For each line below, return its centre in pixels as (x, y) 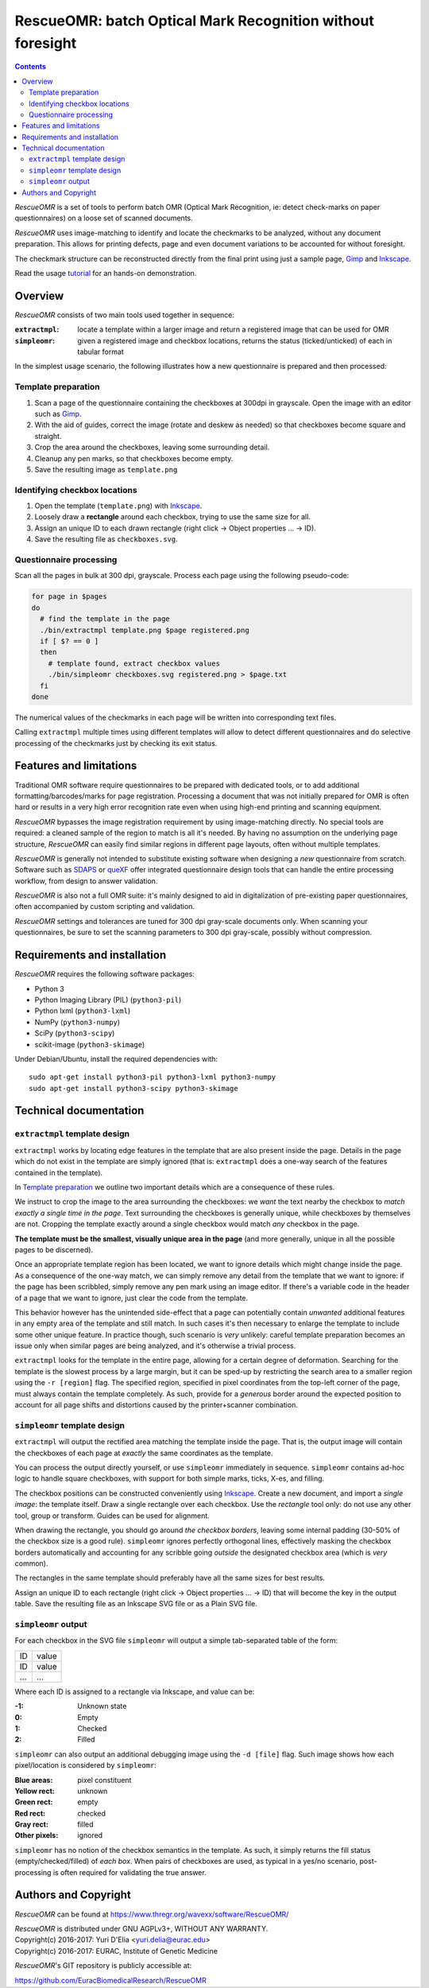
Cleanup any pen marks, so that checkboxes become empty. (134, 458)
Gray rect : (32, 1824)
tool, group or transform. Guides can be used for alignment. (112, 1516)
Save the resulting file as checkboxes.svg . (106, 539)
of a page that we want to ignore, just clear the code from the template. (131, 1298)
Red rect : (30, 1813)
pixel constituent (104, 1780)
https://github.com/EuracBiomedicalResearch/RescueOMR (110, 1980)
